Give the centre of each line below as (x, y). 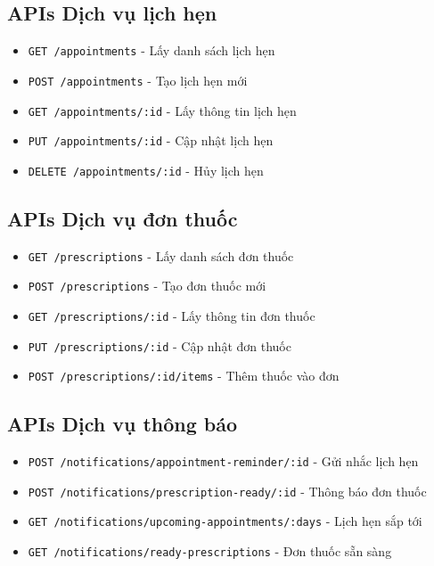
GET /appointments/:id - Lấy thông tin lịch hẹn (162, 110)
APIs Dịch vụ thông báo (123, 424)
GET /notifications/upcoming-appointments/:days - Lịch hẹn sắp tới (225, 521)
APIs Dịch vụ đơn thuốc (123, 218)
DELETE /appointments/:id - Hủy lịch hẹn (146, 170)
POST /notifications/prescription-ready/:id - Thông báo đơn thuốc (227, 491)
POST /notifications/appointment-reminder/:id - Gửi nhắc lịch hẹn (223, 461)
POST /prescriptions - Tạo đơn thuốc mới (147, 286)
